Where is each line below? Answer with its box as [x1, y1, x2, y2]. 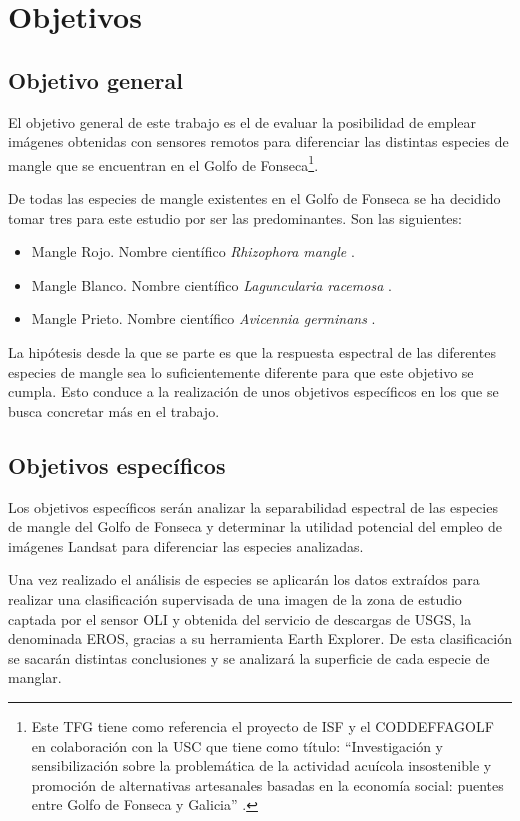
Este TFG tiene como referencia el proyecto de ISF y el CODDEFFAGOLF [31, 715, 494, 736]
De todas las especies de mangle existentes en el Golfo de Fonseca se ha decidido [8, 188, 501, 209]
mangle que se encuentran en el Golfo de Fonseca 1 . [8, 151, 319, 175]
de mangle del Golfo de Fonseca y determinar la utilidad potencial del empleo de [8, 516, 502, 537]
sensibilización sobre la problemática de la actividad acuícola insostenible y [31, 755, 492, 776]
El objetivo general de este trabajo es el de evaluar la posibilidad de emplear [8, 111, 477, 132]
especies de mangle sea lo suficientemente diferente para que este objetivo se [8, 361, 474, 382]
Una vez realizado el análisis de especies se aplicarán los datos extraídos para [8, 569, 480, 590]
